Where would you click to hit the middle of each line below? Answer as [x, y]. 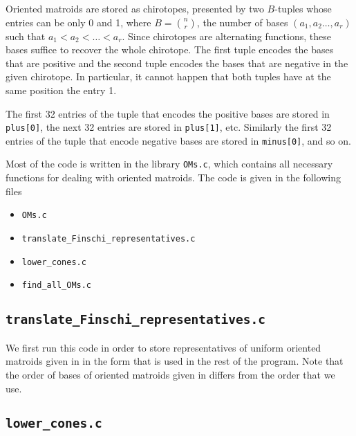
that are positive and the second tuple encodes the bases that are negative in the [177, 63]
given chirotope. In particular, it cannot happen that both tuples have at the [168, 76]
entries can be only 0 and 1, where [78, 22]
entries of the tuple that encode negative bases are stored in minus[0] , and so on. [178, 140]
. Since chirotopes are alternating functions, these [226, 36]
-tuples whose [303, 8]
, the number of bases [242, 22]
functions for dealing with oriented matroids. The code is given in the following [173, 178]
